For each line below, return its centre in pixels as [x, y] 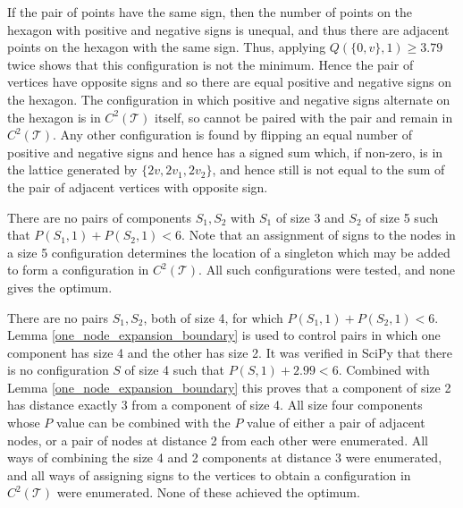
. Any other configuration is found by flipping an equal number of [233, 135]
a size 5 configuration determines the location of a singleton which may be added [229, 252]
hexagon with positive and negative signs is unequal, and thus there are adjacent [228, 29]
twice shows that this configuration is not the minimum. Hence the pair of [210, 64]
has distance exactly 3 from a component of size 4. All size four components [215, 405]
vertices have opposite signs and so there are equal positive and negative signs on [229, 82]
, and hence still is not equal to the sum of [328, 169]
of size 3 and [310, 217]
